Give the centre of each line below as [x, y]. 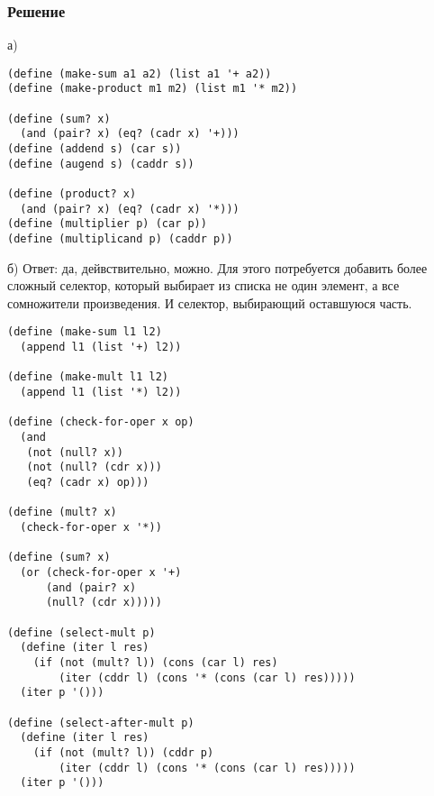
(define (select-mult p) [81, 632]
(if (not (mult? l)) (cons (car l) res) [155, 662]
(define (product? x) [72, 194]
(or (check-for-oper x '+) [101, 572]
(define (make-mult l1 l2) [88, 377]
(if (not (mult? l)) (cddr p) [123, 752]
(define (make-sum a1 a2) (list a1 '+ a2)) [140, 73]
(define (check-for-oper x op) [101, 422]
